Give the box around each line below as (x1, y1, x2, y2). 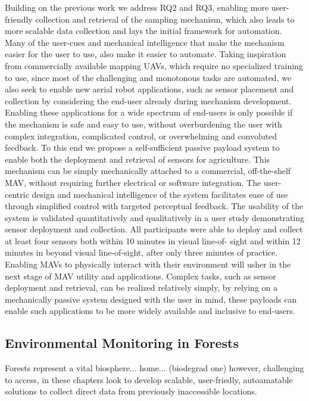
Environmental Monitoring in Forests (5, 334, 239, 352)
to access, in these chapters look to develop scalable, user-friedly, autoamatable (5, 373, 293, 386)
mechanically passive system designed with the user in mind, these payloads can (5, 293, 297, 305)
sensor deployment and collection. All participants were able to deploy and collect (5, 223, 303, 235)
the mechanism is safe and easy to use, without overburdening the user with (5, 117, 282, 130)
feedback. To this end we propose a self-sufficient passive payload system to (5, 141, 280, 154)
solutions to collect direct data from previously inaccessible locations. (5, 385, 257, 397)
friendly (5, 13, 33, 25)
